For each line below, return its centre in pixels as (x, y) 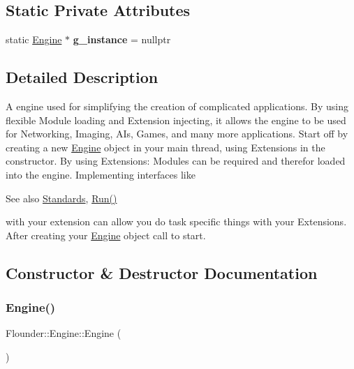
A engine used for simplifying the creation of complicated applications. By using (177, 106)
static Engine (34, 39)
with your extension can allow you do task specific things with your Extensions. (176, 221)
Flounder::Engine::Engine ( (64, 333)
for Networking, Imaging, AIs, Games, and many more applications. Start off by (177, 134)
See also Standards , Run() (61, 198)
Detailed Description (82, 77)
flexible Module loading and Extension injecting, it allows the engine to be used (176, 120)
